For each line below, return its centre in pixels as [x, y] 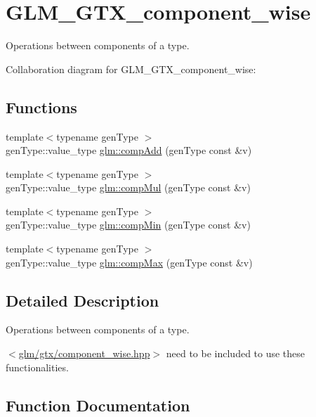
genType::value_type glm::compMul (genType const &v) [128, 187]
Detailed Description [83, 300]
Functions [41, 107]
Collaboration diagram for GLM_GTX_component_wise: [131, 69]
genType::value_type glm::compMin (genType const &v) [128, 225]
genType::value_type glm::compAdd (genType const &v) [129, 150]
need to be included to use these [236, 353]
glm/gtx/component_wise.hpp [84, 353]
